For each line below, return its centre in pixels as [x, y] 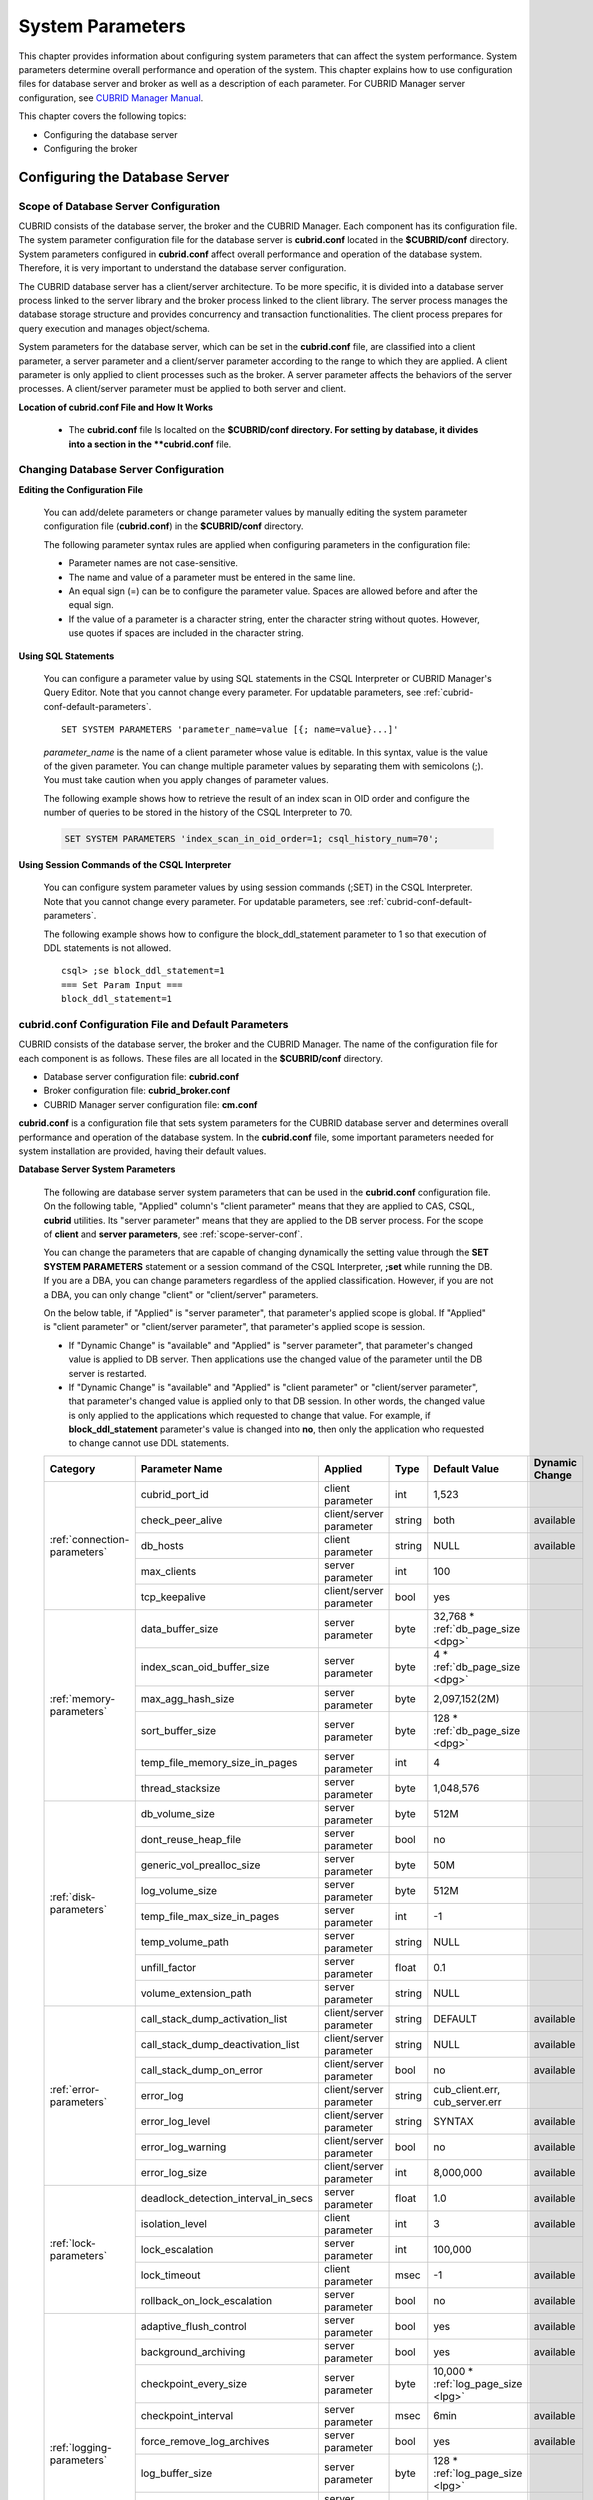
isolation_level [173, 2223]
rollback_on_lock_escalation [206, 2300]
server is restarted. [107, 1373]
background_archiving [193, 2352]
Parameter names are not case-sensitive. [153, 563]
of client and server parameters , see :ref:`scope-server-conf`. [173, 1234]
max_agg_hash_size [187, 1698]
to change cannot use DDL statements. [149, 1443]
